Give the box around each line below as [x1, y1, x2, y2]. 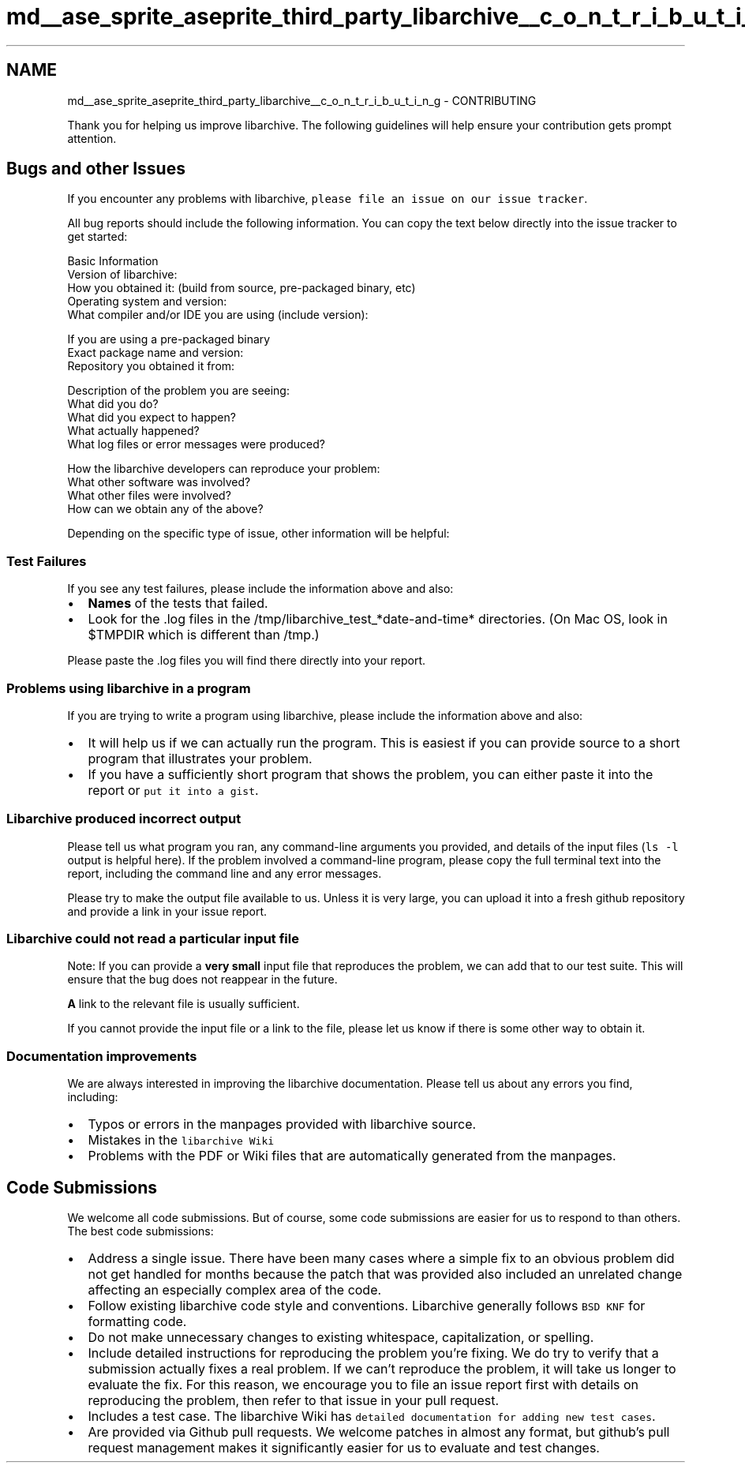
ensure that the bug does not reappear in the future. [67, 972, 338, 987]
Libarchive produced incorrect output [6, 811, 241, 827]
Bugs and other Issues [6, 159, 185, 179]
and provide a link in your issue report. [67, 904, 268, 918]
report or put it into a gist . [88, 781, 259, 798]
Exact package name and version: [67, 346, 244, 360]
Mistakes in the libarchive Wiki [88, 1132, 275, 1149]
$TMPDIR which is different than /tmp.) [88, 627, 320, 643]
